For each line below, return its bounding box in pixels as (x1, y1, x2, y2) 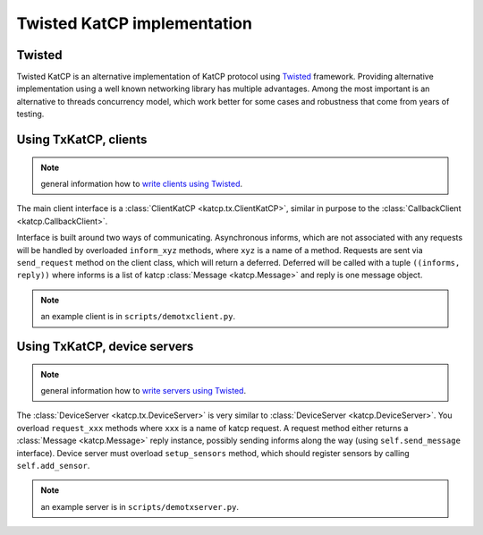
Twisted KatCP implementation (16, 13, 252, 33)
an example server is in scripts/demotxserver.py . (40, 501, 239, 512)
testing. (16, 108, 45, 120)
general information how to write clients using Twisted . (40, 179, 243, 190)
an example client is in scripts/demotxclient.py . (40, 311, 236, 322)
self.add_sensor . (16, 460, 90, 471)
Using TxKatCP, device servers (16, 338, 194, 353)
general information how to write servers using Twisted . (40, 385, 246, 395)
